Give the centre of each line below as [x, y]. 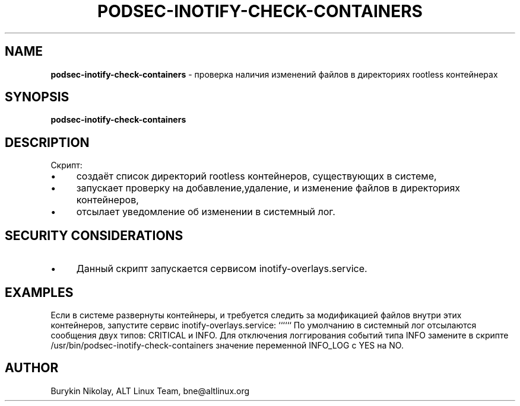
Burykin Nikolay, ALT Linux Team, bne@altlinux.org [150, 391]
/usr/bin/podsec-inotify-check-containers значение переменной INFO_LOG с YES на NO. [227, 345]
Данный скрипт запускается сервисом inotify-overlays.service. [222, 269]
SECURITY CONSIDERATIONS [94, 235]
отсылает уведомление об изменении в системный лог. [206, 212]
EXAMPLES [39, 292]
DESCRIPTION [47, 142]
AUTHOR [32, 368]
